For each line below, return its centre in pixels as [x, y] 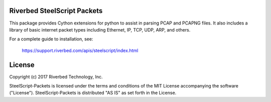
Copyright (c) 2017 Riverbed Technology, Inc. [56, 76]
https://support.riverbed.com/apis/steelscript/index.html [80, 50]
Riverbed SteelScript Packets [56, 11]
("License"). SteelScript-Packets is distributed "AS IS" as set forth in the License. [93, 93]
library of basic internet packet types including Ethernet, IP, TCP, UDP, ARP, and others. [100, 29]
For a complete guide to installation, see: [51, 39]
